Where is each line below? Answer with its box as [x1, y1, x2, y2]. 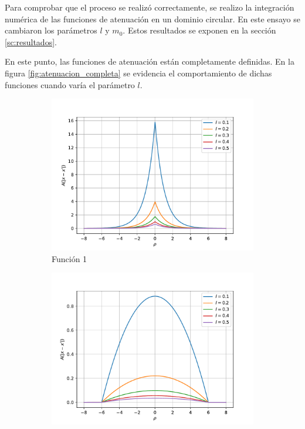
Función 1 [52, 252, 87, 264]
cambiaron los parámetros [5, 24, 97, 36]
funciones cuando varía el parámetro [5, 78, 135, 91]
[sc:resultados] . [5, 35, 57, 48]
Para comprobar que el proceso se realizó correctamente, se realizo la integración [5, 1, 294, 13]
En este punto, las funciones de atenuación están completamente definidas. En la [5, 55, 294, 68]
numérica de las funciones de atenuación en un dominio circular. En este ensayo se [5, 12, 300, 25]
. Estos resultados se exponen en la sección [123, 24, 276, 36]
